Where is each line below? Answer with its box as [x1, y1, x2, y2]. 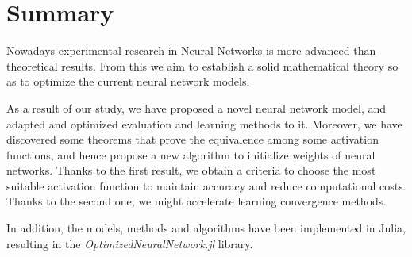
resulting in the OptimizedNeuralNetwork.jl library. [6, 235, 253, 251]
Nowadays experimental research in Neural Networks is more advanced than [6, 42, 376, 59]
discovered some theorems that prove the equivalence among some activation [6, 131, 379, 148]
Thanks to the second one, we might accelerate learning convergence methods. [6, 193, 387, 209]
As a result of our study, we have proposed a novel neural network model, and [6, 99, 387, 116]
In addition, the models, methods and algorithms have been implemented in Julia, [6, 220, 406, 236]
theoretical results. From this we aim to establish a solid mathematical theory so [6, 57, 399, 74]
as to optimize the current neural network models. [6, 73, 250, 90]
